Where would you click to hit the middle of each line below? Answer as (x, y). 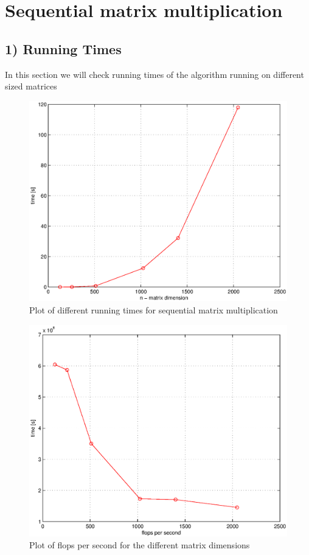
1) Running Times (63, 48)
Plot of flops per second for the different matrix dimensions (140, 545)
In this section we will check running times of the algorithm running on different (154, 74)
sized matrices (31, 86)
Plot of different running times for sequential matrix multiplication (154, 309)
